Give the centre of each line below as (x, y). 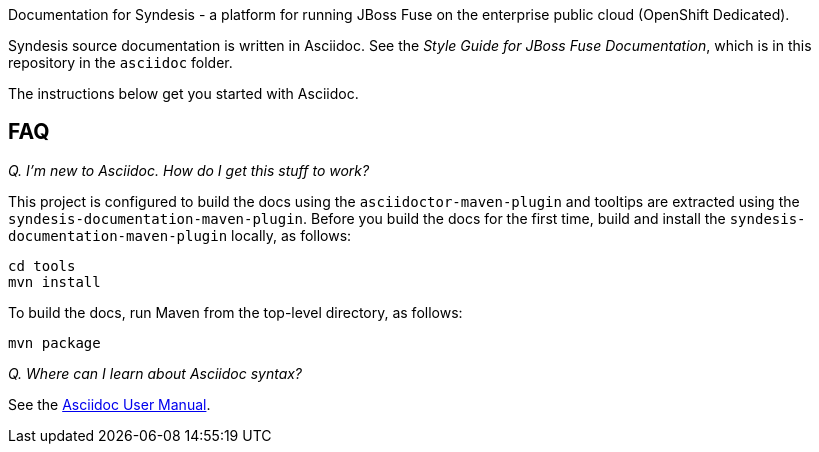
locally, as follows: (291, 235)
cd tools (42, 265)
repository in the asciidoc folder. (120, 62)
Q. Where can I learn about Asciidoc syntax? (155, 373)
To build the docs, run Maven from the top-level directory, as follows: (235, 312)
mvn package (54, 342)
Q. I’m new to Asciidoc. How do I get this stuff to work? (189, 170)
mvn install (54, 281)
